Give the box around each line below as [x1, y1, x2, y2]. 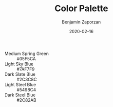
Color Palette [55, 3, 108, 14]
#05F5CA [17, 55, 36, 61]
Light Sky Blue [4, 61, 34, 67]
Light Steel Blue [4, 81, 36, 88]
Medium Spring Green [4, 51, 49, 56]
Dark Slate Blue [4, 71, 36, 77]
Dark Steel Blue [4, 92, 36, 98]
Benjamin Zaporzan [62, 19, 101, 25]
